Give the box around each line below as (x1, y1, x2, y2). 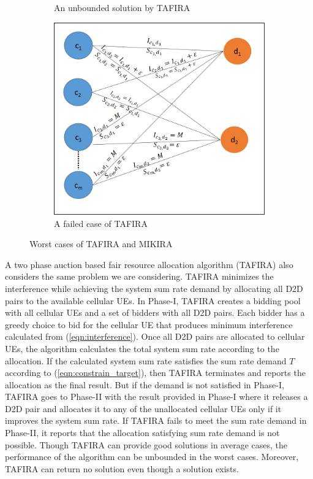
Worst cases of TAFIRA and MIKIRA (29, 237, 173, 250)
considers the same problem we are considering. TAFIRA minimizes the (5, 270, 274, 283)
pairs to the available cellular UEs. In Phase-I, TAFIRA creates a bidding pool (5, 294, 301, 307)
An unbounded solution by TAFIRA (54, 1, 190, 13)
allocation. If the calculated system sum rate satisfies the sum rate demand (5, 354, 287, 367)
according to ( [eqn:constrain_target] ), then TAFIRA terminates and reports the (5, 366, 306, 379)
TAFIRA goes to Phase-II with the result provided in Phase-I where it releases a (5, 390, 308, 403)
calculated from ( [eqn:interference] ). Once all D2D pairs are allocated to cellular (5, 330, 305, 343)
